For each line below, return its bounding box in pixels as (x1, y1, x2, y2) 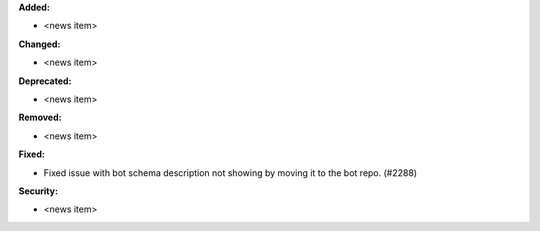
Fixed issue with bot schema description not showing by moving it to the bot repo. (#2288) (43, 166, 418, 179)
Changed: (18, 38, 61, 50)
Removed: (18, 111, 62, 124)
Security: (18, 185, 59, 197)
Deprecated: (18, 75, 72, 87)
